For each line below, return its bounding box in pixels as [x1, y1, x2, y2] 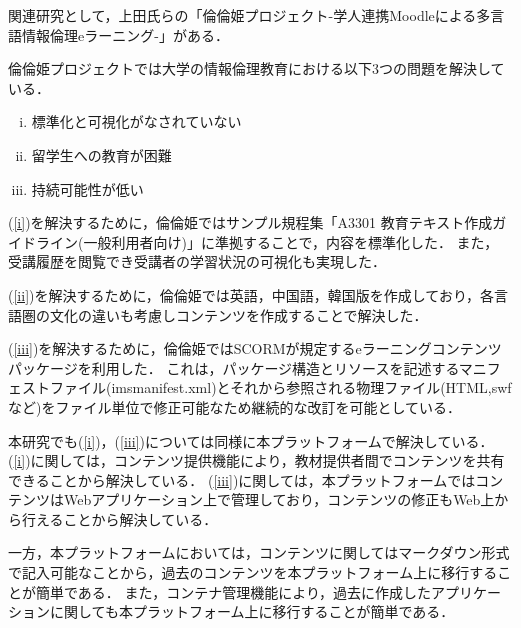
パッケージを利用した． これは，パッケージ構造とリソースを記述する [8, 357, 459, 378]
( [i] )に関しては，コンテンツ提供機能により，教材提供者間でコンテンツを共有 [8, 450, 505, 471]
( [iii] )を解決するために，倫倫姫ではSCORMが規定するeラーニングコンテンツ [8, 338, 502, 359]
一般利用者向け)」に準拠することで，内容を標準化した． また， [83, 231, 499, 252]
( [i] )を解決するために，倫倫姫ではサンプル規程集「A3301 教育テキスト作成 [8, 212, 493, 233]
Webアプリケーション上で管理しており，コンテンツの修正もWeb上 [63, 489, 495, 510]
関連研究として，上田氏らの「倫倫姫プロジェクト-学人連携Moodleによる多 [8, 5, 491, 25]
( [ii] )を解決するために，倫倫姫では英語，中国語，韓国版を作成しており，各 [8, 284, 494, 305]
